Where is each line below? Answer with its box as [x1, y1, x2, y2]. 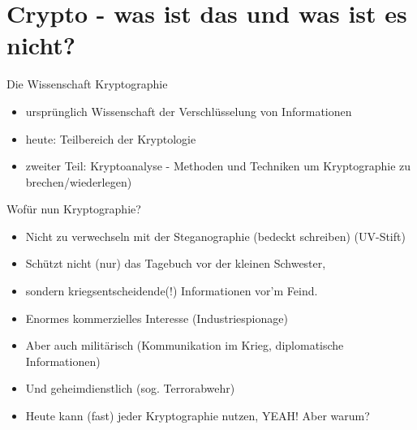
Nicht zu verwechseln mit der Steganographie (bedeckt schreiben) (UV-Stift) [25, 227, 406, 244]
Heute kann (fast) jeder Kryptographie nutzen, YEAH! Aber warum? [25, 407, 370, 424]
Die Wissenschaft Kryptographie [6, 75, 168, 92]
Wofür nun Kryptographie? [6, 200, 141, 217]
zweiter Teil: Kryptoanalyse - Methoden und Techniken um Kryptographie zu [25, 157, 411, 174]
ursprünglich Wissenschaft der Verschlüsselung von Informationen [25, 102, 352, 119]
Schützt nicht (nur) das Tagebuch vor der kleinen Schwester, [25, 255, 326, 272]
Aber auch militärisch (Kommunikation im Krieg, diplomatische [25, 337, 344, 354]
